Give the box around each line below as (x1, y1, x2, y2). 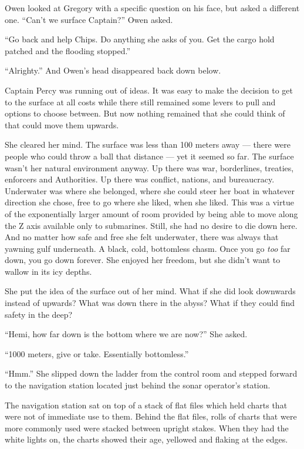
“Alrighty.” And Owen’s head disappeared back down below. (5, 64, 221, 77)
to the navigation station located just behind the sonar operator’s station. (5, 379, 271, 391)
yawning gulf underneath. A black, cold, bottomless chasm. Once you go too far (5, 242, 291, 254)
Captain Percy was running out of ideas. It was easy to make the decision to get (5, 84, 293, 96)
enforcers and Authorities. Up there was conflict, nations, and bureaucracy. (5, 173, 275, 185)
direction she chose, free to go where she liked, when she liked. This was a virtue (5, 196, 294, 208)
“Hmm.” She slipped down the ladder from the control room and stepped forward (5, 367, 298, 380)
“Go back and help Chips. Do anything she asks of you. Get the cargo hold (5, 33, 275, 45)
